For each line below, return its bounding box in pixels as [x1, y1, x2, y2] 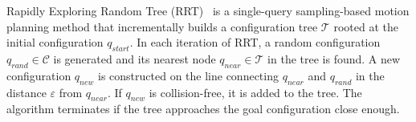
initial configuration [6, 34, 104, 51]
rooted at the [333, 18, 398, 35]
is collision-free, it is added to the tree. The [149, 83, 362, 100]
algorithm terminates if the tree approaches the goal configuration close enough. [6, 100, 400, 117]
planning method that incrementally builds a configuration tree [6, 18, 318, 35]
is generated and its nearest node [53, 50, 216, 67]
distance [6, 83, 47, 100]
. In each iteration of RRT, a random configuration [129, 34, 381, 51]
